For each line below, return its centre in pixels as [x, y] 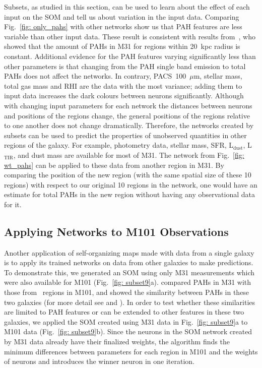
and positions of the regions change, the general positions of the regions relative [127, 115]
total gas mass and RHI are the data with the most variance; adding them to [123, 85]
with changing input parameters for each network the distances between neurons [128, 105]
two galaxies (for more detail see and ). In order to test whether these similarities [130, 302]
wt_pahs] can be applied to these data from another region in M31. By [114, 165]
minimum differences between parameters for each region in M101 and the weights [131, 351]
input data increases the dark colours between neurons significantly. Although [124, 96]
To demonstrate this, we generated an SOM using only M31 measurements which [129, 272]
